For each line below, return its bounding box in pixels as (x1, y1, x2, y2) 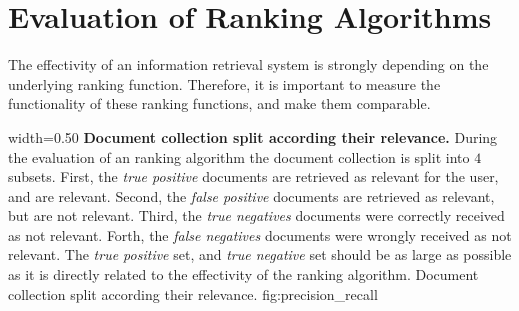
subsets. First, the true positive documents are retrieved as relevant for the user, (8, 166, 499, 187)
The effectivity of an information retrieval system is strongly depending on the (8, 54, 489, 75)
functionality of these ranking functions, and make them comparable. (8, 93, 431, 114)
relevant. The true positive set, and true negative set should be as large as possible (8, 244, 512, 265)
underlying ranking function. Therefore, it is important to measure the (8, 73, 441, 94)
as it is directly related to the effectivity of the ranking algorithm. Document (8, 264, 479, 285)
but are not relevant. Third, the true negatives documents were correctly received (8, 205, 505, 226)
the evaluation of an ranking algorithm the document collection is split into (8, 146, 470, 167)
